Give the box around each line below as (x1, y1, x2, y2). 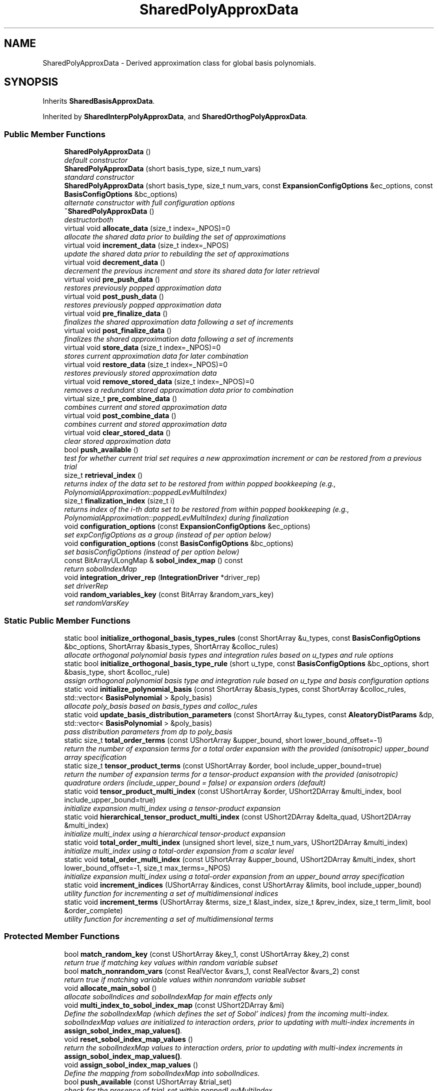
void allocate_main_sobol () (64, 983, 157, 992)
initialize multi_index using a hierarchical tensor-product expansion (64, 829, 285, 838)
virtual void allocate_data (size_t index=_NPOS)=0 (64, 224, 230, 233)
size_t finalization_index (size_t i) (64, 496, 175, 505)
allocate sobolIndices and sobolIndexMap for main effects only (64, 992, 272, 1001)
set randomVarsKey (64, 599, 129, 608)
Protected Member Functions (4, 931, 120, 942)
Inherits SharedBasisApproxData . (42, 97, 155, 106)
